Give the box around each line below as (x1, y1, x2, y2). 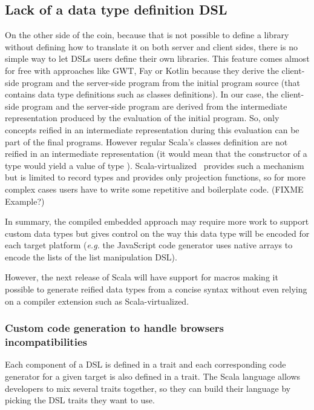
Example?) (5, 194, 45, 207)
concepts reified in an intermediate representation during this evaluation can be (5, 123, 299, 136)
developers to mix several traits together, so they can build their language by (5, 382, 291, 394)
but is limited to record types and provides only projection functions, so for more (5, 171, 306, 184)
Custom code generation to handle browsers (5, 320, 224, 336)
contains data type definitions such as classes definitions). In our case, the (5, 88, 278, 101)
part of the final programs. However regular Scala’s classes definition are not (5, 135, 288, 148)
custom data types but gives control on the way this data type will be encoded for (5, 226, 310, 239)
